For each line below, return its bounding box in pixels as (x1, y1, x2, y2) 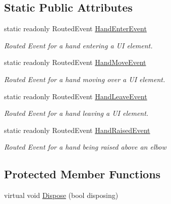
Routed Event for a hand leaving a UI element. (4, 108, 149, 118)
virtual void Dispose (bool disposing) (4, 190, 119, 200)
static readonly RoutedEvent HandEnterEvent (4, 23, 147, 34)
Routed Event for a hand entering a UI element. (4, 40, 153, 50)
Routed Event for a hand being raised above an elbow (4, 142, 166, 152)
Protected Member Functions (4, 166, 161, 182)
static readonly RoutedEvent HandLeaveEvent (4, 91, 147, 101)
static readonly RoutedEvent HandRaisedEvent (4, 124, 150, 135)
